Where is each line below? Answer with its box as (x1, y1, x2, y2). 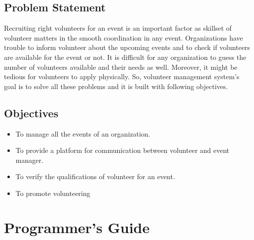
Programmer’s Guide (4, 217, 150, 237)
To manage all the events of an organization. (15, 128, 150, 139)
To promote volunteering (15, 188, 90, 198)
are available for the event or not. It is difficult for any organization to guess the (4, 51, 247, 62)
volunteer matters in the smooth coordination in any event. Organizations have (4, 32, 243, 43)
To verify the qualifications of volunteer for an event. (15, 171, 175, 182)
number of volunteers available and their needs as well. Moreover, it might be (4, 61, 238, 72)
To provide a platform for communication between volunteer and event (15, 145, 229, 155)
